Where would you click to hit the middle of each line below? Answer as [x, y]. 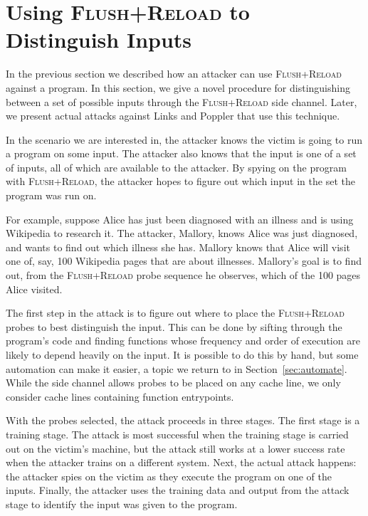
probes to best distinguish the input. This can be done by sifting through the [174, 326]
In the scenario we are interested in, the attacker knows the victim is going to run [184, 139]
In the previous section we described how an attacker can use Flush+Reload [174, 74]
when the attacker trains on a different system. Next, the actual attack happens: [181, 462]
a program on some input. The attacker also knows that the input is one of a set [181, 153]
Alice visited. [34, 289]
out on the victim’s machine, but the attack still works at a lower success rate [175, 448]
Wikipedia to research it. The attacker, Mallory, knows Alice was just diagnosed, [182, 233]
